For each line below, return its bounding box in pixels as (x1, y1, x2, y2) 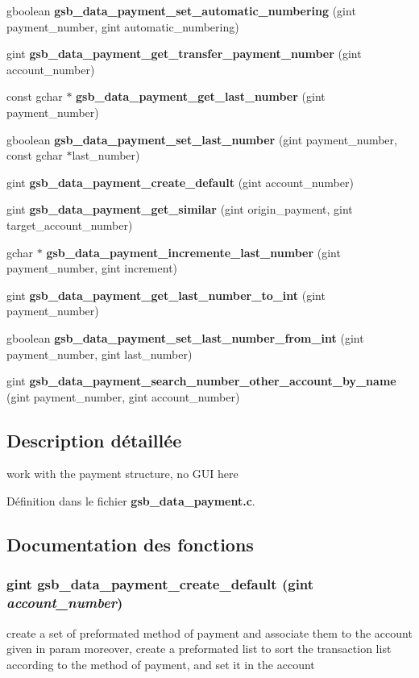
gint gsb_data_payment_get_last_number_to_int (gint (6, 286, 326, 303)
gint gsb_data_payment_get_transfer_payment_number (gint (6, 45, 362, 62)
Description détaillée (6, 427, 182, 452)
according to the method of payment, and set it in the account (6, 655, 315, 672)
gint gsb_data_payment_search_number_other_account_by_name (6, 372, 396, 389)
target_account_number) (6, 216, 133, 233)
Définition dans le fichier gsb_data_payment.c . (6, 493, 255, 510)
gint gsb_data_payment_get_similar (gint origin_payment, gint (6, 201, 353, 218)
